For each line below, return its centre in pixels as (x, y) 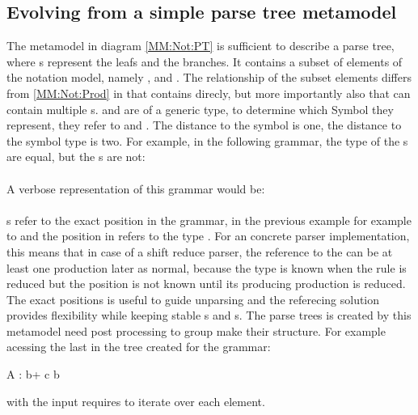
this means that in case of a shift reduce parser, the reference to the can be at (200, 251)
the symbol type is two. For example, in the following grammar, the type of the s (207, 140)
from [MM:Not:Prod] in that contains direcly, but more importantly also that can (209, 93)
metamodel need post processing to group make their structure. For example (196, 330)
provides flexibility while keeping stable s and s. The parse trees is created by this (209, 315)
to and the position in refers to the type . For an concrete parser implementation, (208, 236)
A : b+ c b (33, 374)
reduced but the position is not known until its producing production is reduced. (206, 284)
